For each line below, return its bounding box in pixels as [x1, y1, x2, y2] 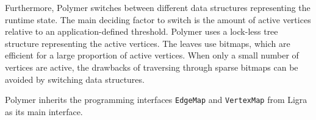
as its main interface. [5, 105, 83, 118]
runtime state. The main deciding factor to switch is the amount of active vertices [5, 13, 311, 26]
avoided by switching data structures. [5, 72, 145, 85]
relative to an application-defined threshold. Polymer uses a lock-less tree [5, 25, 278, 38]
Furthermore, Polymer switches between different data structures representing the [5, 1, 311, 13]
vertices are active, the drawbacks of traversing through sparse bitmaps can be [5, 60, 298, 73]
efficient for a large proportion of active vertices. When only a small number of [5, 49, 299, 62]
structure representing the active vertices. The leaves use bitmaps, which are [5, 37, 290, 49]
